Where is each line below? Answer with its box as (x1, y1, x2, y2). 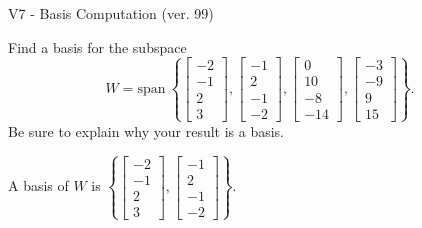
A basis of (8, 175, 69, 196)
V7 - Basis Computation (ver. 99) (8, 3, 214, 23)
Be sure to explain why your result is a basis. (8, 120, 285, 141)
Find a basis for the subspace (8, 36, 187, 57)
